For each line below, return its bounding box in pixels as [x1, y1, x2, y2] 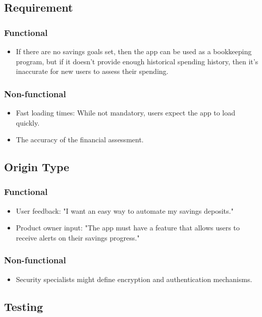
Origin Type [4, 159, 70, 175]
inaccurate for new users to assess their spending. [16, 66, 169, 76]
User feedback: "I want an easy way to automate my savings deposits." [16, 205, 234, 216]
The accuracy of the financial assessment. [16, 134, 144, 145]
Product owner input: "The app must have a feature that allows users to [16, 222, 240, 233]
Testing [4, 298, 43, 314]
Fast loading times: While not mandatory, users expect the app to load [16, 107, 236, 117]
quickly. [16, 117, 40, 128]
